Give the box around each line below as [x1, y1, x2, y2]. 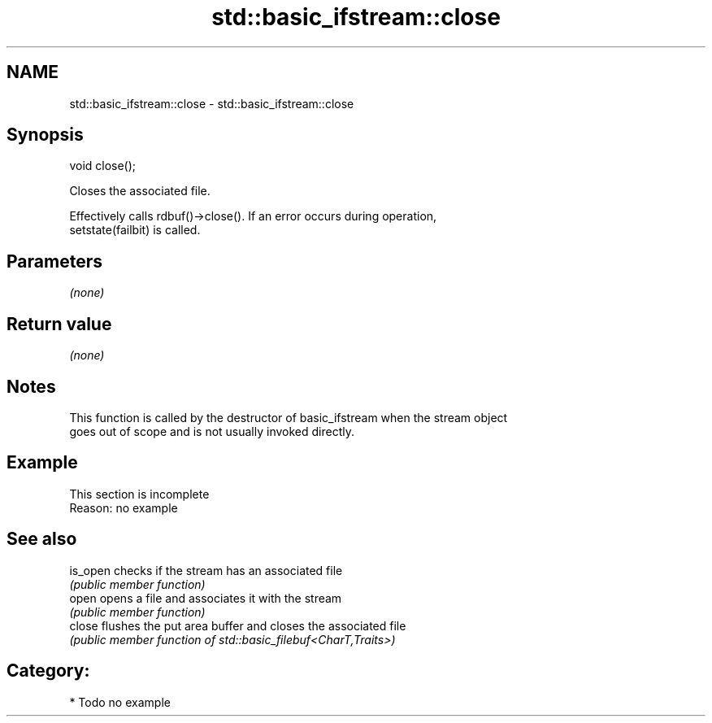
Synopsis [7, 124, 84, 146]
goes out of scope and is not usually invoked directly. [69, 424, 354, 438]
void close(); [69, 159, 137, 173]
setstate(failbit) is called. [69, 223, 201, 237]
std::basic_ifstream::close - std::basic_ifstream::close [69, 96, 354, 111]
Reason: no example [69, 500, 178, 515]
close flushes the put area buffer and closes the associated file [69, 618, 406, 633]
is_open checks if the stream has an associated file [69, 563, 343, 577]
